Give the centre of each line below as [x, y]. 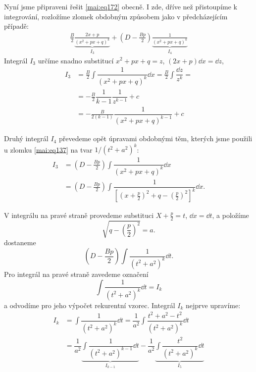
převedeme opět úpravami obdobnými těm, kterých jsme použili [155, 138]
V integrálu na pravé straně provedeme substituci [79, 215]
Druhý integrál [26, 138]
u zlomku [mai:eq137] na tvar [48, 149]
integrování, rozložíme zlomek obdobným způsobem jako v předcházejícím [116, 16]
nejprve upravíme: [213, 305]
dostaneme [20, 242]
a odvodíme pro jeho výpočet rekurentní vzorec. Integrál [90, 305]
